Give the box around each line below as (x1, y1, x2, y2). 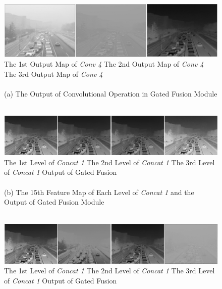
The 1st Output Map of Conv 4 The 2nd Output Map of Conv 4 (4, 58, 204, 69)
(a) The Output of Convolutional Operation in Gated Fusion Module (4, 88, 217, 99)
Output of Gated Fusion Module (4, 197, 104, 207)
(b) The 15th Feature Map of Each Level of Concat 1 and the (4, 186, 194, 197)
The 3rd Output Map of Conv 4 (4, 68, 103, 79)
